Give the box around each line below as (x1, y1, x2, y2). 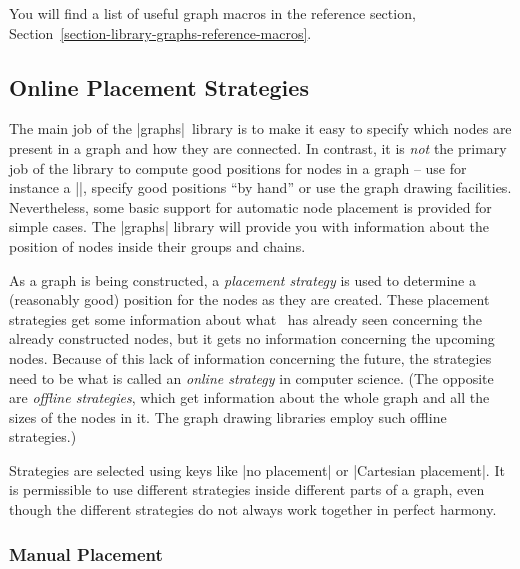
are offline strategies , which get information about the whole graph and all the (9, 387, 490, 408)
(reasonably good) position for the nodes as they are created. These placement (9, 289, 490, 310)
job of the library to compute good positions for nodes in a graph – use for (9, 157, 467, 178)
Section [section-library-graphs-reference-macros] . (9, 22, 312, 43)
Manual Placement (9, 541, 163, 566)
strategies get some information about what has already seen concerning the (9, 308, 483, 329)
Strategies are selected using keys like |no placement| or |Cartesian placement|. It (9, 459, 505, 480)
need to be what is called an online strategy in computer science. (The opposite (9, 367, 494, 388)
